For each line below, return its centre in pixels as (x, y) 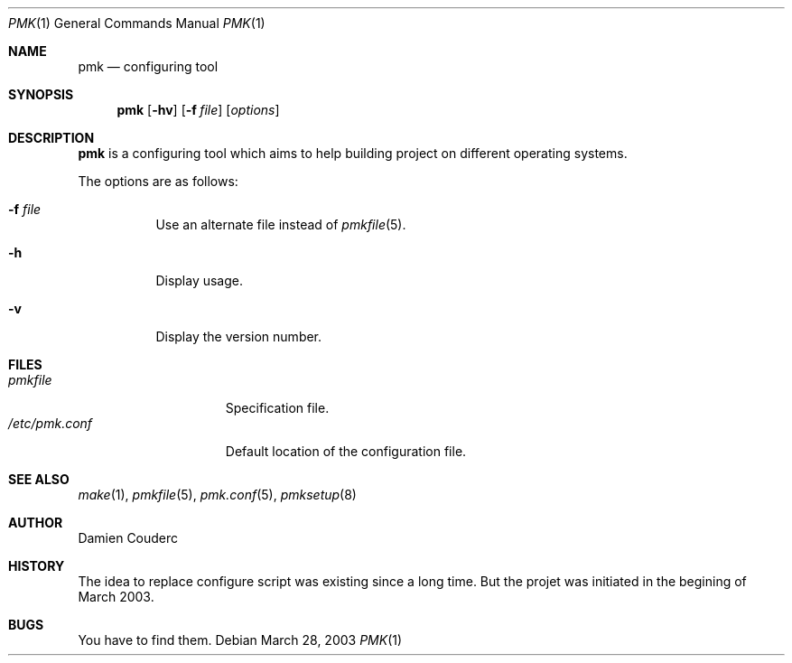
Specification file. (277, 408)
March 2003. (116, 597)
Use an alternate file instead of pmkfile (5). (281, 224)
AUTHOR (36, 523)
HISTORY (37, 566)
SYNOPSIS (41, 94)
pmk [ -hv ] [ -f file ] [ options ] (198, 110)
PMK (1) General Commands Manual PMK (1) (137, 23)
